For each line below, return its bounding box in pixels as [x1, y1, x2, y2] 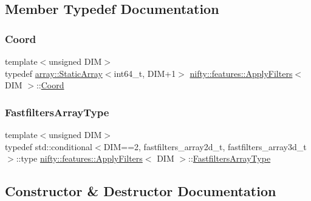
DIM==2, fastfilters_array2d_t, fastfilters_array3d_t [103, 140, 307, 153]
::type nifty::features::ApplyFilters [16, 152, 143, 165]
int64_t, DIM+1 [114, 67, 176, 79]
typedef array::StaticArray [5, 67, 103, 79]
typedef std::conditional [5, 140, 93, 153]
